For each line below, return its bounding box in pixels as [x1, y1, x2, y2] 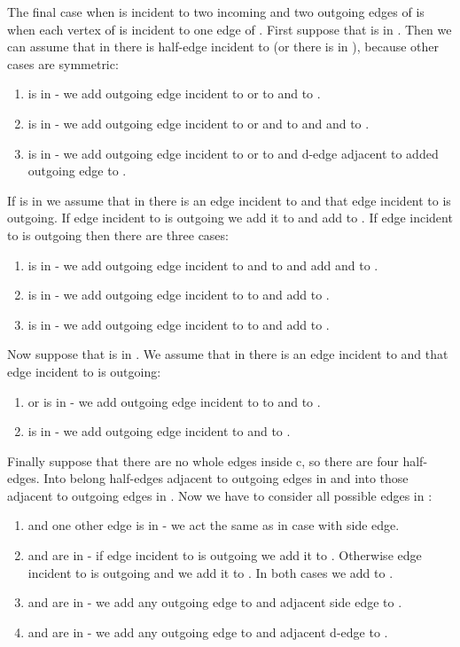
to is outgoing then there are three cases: [7, 225, 229, 244]
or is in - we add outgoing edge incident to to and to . [27, 392, 321, 410]
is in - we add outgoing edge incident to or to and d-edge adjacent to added [27, 144, 439, 162]
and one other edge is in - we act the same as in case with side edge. [27, 516, 400, 534]
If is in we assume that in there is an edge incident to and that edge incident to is [7, 191, 451, 209]
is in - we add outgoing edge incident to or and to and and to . [27, 113, 370, 132]
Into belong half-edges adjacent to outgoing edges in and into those [43, 469, 409, 487]
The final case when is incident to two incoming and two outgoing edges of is [7, 3, 425, 20]
